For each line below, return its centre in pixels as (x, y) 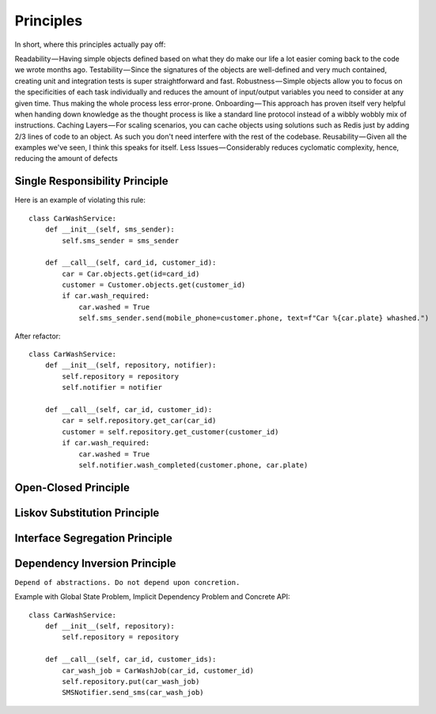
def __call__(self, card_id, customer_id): (131, 263)
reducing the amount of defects (66, 158)
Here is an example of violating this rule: (80, 200)
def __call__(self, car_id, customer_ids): (131, 659)
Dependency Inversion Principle (95, 563)
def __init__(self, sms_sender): (110, 229)
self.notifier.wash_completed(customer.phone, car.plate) (193, 465)
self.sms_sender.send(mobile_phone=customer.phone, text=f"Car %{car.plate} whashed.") (254, 318)
